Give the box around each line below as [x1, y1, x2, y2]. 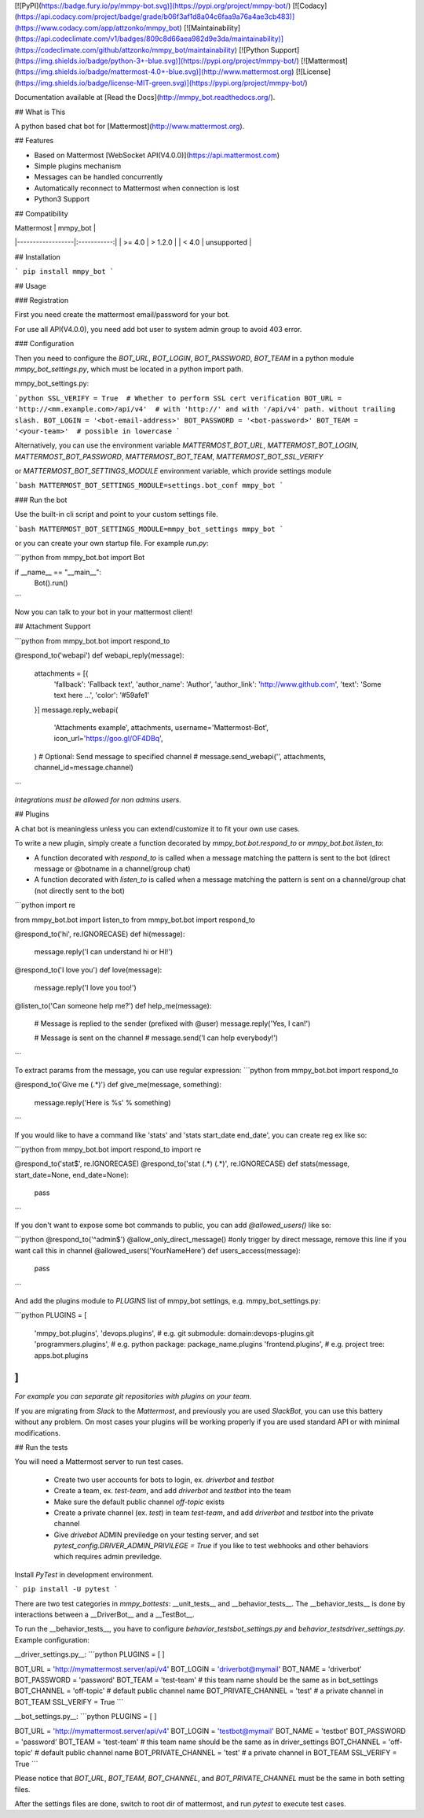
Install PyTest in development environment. [14, 1569, 154, 1579]
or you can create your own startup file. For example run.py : [14, 539, 209, 548]
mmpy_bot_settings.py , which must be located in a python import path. [14, 364, 243, 374]
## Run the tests [14, 1442, 68, 1451]
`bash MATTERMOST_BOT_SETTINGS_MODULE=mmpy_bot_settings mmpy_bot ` [14, 524, 284, 533]
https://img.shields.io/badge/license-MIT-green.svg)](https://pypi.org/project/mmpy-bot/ [16, 78, 305, 87]
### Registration [14, 295, 69, 304]
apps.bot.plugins [34, 1350, 89, 1360]
